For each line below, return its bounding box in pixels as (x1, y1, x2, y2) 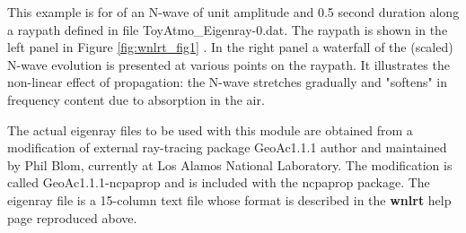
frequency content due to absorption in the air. (7, 90, 265, 108)
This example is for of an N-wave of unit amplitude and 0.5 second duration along (7, 3, 460, 21)
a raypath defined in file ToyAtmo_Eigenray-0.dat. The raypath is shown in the (7, 20, 448, 39)
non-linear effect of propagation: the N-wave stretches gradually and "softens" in (7, 73, 448, 91)
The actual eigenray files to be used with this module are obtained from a (7, 120, 413, 139)
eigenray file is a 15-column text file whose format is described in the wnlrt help (7, 190, 452, 209)
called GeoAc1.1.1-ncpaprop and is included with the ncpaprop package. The (7, 173, 430, 192)
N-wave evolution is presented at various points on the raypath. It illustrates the (7, 55, 450, 73)
